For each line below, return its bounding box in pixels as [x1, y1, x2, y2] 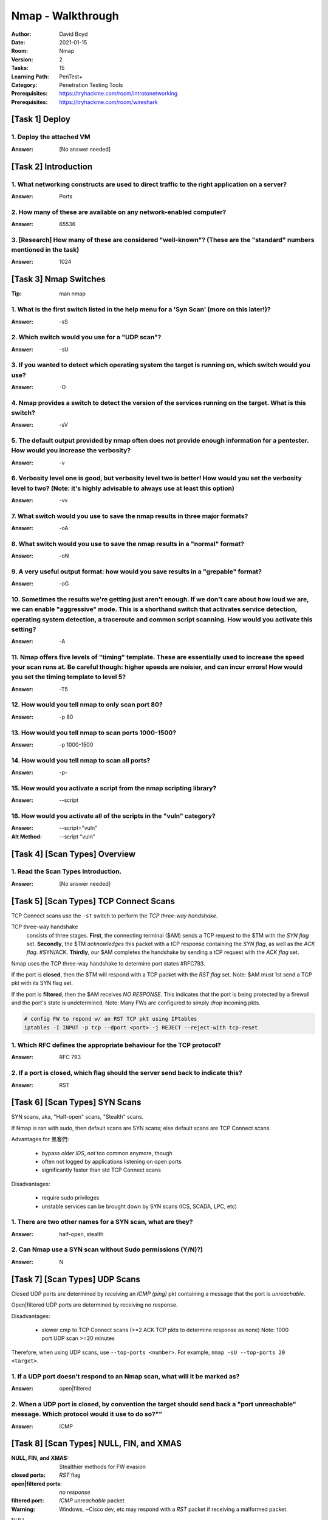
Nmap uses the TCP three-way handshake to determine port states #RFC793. [11, 959, 206, 967]
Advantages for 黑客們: [11, 1136, 69, 1143]
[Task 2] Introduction [11, 161, 93, 171]
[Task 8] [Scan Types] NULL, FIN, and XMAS [11, 1439, 182, 1449]
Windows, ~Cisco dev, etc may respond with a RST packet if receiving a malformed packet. [59, 1505, 288, 1513]
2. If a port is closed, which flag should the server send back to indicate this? [11, 1069, 242, 1077]
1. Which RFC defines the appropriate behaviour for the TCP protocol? [11, 1041, 221, 1049]
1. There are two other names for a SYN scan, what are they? [11, 1218, 193, 1226]
